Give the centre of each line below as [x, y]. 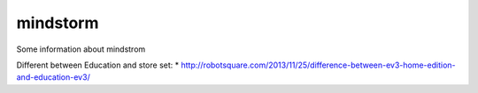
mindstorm [58, 23]
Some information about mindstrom [81, 49]
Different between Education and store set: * [98, 65]
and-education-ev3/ [53, 77]
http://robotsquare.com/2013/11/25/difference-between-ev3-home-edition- [318, 65]
